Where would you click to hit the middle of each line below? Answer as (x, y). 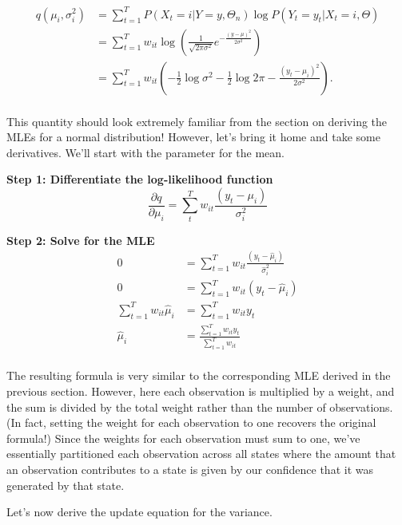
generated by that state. (66, 485)
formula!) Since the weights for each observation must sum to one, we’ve (183, 438)
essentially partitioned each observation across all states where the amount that (201, 454)
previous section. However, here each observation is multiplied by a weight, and (201, 391)
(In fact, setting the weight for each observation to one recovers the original (191, 422)
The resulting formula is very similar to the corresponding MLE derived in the (199, 375)
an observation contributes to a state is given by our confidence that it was (190, 469)
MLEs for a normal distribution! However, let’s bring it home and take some (193, 137)
